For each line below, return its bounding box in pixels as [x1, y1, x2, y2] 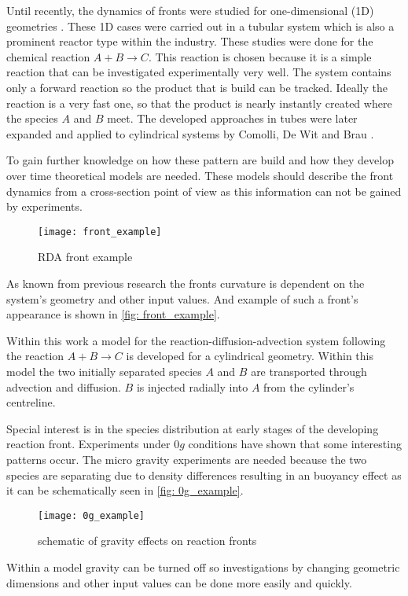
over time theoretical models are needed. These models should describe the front [6, 167, 394, 183]
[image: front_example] [38, 226, 162, 237]
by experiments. [6, 198, 83, 215]
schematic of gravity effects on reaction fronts [38, 532, 257, 549]
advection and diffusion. [6, 378, 121, 395]
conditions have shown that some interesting [188, 436, 402, 452]
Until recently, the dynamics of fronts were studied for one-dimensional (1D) [6, 2, 374, 18]
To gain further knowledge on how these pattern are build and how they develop [6, 152, 394, 168]
